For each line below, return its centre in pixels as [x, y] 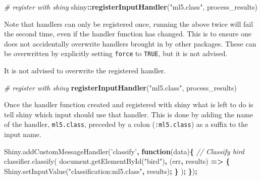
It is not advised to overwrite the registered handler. [85, 71]
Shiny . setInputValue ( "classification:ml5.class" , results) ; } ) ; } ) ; [101, 171]
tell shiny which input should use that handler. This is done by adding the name [129, 114]
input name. [23, 134]
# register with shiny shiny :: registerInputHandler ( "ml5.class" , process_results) [131, 7]
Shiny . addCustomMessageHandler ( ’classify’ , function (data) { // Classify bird [124, 151]
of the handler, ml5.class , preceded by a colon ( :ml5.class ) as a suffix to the [126, 124]
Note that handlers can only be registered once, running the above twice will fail [129, 24]
